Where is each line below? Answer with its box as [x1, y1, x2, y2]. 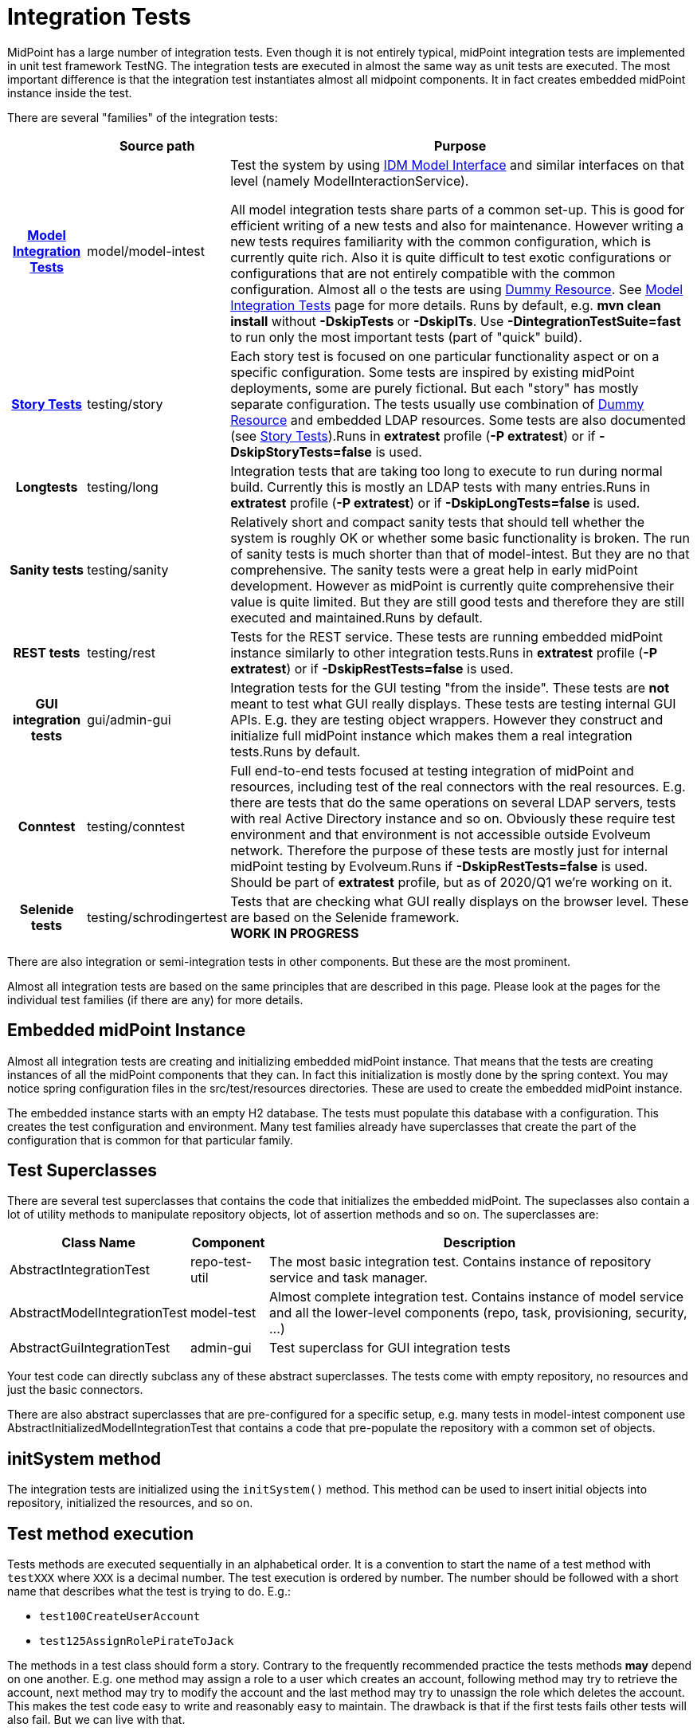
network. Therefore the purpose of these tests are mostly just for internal [230, 842, 668, 858]
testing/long [87, 478, 159, 495]
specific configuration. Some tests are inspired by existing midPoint [230, 363, 635, 380]
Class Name [61, 1234, 135, 1251]
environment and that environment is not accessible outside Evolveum [230, 826, 651, 842]
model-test [190, 1305, 256, 1321]
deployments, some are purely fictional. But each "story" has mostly [230, 379, 639, 396]
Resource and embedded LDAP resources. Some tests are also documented [230, 411, 686, 428]
